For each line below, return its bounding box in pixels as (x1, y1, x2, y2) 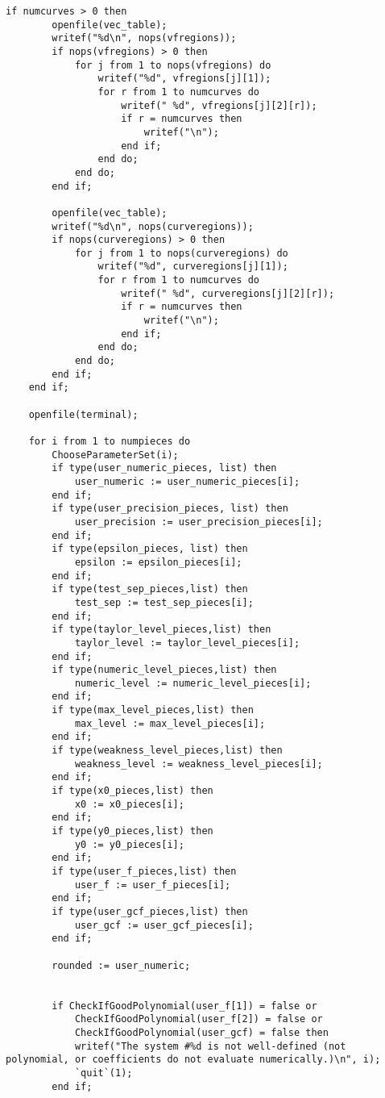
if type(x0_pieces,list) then (52, 785, 213, 797)
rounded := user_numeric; (52, 959, 191, 971)
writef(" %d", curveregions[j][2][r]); (121, 287, 335, 299)
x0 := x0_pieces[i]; (74, 798, 184, 810)
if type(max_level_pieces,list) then (52, 704, 254, 716)
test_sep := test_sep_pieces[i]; (74, 596, 254, 608)
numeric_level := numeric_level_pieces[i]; (74, 677, 312, 689)
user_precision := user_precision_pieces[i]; (74, 516, 323, 528)
